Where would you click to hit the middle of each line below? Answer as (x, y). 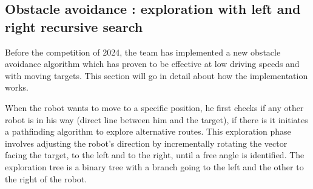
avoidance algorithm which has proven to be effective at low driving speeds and (152, 64)
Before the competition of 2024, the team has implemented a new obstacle (143, 52)
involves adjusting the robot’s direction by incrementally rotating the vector (146, 143)
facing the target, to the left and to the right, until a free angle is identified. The (155, 155)
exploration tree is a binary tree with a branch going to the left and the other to (154, 166)
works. (17, 87)
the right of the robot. (46, 178)
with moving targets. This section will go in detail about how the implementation (156, 75)
